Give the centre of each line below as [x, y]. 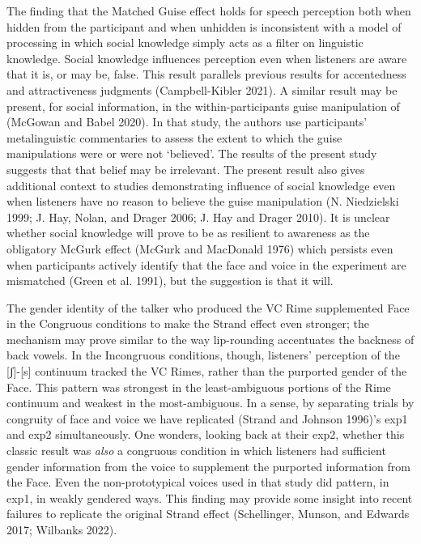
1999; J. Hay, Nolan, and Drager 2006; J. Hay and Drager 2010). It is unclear [198, 217]
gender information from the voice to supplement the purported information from [208, 466]
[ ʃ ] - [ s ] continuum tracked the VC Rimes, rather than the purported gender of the [207, 371]
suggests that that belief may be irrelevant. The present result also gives [186, 169]
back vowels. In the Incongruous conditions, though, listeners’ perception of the [203, 355]
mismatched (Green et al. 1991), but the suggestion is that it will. [170, 280]
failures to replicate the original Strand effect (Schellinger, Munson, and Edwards [208, 514]
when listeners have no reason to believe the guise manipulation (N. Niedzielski [203, 201]
